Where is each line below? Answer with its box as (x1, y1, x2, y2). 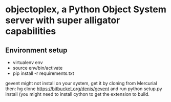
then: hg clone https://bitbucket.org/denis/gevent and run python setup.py (5, 86, 162, 92)
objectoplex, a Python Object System (5, 4, 166, 15)
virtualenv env (12, 59, 43, 65)
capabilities (5, 26, 56, 37)
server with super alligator (5, 14, 120, 26)
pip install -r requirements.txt (12, 70, 74, 76)
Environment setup (5, 46, 68, 54)
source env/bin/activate (12, 65, 63, 71)
